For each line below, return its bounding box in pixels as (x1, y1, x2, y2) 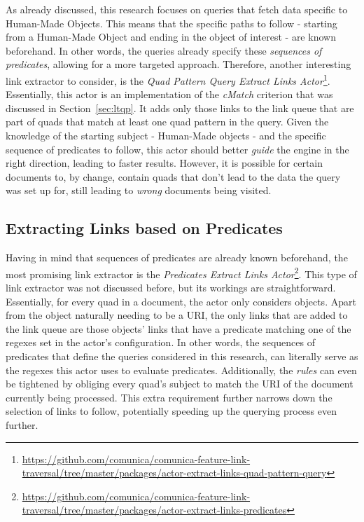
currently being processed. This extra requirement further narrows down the (6, 390, 332, 404)
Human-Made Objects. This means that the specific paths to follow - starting (6, 15, 337, 30)
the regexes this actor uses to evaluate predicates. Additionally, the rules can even (6, 362, 357, 377)
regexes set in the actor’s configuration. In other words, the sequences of (6, 335, 316, 350)
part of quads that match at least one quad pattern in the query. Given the (6, 114, 329, 129)
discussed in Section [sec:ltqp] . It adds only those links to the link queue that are (6, 100, 354, 115)
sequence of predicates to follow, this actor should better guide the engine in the (6, 142, 349, 156)
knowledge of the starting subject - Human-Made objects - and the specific (6, 128, 326, 142)
